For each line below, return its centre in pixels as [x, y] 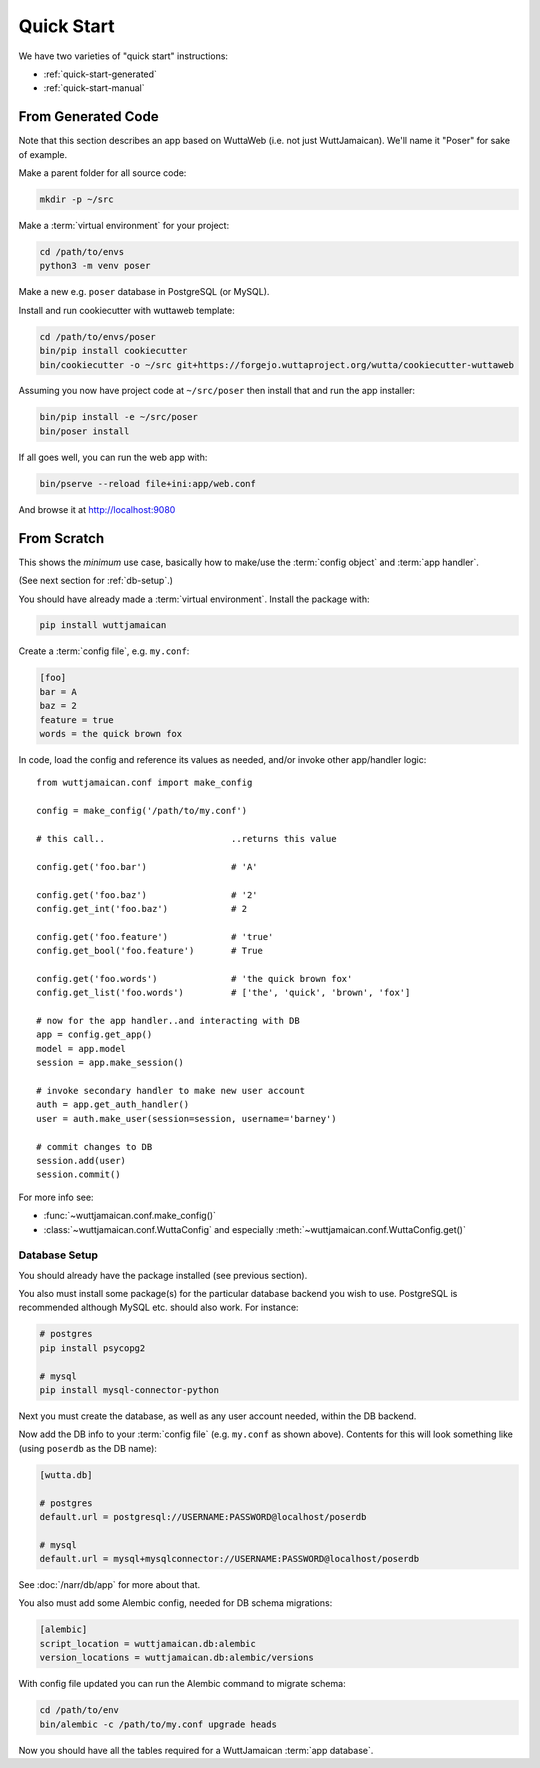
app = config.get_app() [94, 1034]
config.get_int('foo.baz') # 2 [142, 908]
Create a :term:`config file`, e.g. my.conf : [104, 651]
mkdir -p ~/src [76, 199]
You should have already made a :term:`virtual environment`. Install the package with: [194, 599]
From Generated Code [88, 116]
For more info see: [56, 1197]
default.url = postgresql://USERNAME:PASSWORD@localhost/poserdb [203, 1516]
